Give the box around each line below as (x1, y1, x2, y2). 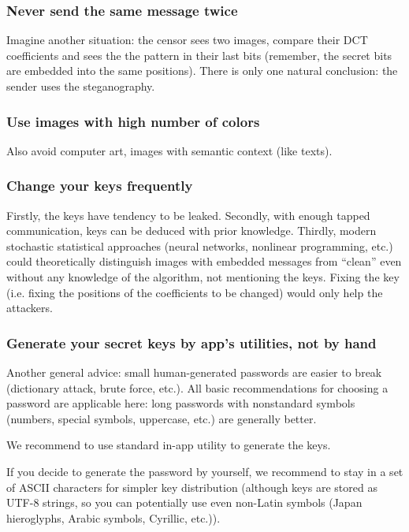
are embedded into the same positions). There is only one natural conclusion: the (6, 62, 398, 79)
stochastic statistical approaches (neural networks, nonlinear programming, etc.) (6, 237, 393, 254)
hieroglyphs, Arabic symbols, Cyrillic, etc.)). (6, 509, 221, 526)
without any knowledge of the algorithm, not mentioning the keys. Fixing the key (6, 269, 400, 285)
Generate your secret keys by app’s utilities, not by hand (6, 333, 377, 352)
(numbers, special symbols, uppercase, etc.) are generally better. (6, 410, 317, 426)
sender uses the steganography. (6, 78, 155, 94)
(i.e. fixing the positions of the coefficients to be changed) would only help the (6, 284, 383, 300)
